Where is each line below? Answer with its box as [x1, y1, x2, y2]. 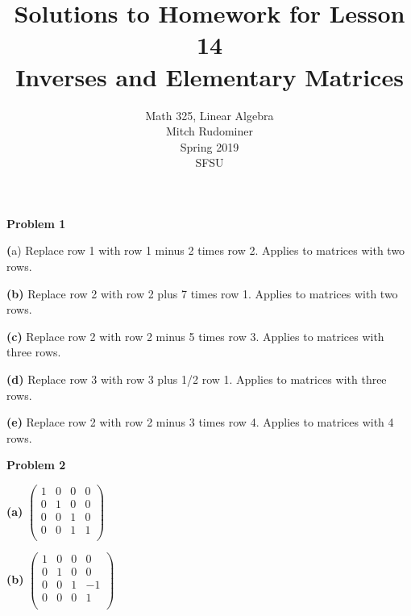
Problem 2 [6, 456, 66, 473]
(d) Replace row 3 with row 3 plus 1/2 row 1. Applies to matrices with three [6, 371, 387, 388]
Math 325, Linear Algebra [145, 106, 274, 123]
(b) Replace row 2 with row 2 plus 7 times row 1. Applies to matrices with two [6, 285, 398, 302]
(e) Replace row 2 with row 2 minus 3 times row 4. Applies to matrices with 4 [6, 414, 394, 431]
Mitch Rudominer [166, 123, 253, 139]
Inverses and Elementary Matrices [15, 60, 404, 93]
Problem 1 [6, 214, 66, 231]
